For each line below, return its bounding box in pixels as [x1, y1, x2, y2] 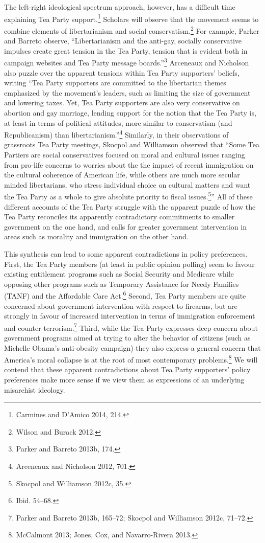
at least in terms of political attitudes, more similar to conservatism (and [4, 117, 232, 128]
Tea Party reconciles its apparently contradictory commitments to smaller [4, 211, 235, 222]
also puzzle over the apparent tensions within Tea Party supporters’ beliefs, [4, 67, 240, 78]
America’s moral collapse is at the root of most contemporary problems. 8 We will [4, 353, 258, 365]
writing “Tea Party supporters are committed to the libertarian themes [4, 77, 226, 88]
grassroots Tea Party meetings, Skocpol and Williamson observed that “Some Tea [4, 139, 259, 150]
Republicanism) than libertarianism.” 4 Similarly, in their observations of [4, 128, 229, 140]
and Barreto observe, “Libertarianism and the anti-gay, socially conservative [4, 35, 242, 46]
